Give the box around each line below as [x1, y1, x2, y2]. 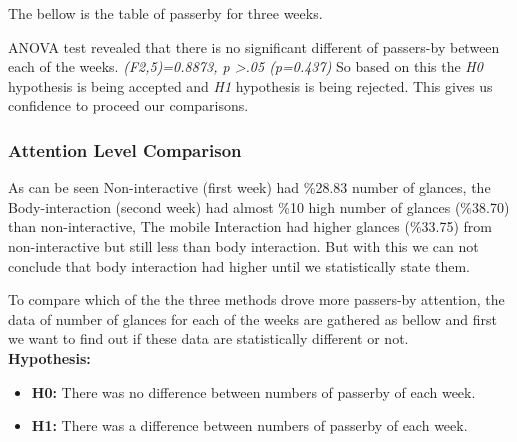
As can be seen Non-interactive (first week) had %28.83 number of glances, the [8, 177, 491, 198]
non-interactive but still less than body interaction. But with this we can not [8, 235, 479, 256]
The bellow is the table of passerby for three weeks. [8, 3, 323, 23]
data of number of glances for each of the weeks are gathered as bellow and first [8, 308, 497, 329]
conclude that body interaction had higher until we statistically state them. [8, 255, 470, 276]
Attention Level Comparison [8, 137, 242, 162]
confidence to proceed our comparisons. [8, 95, 249, 116]
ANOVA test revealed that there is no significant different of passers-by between [8, 36, 500, 57]
